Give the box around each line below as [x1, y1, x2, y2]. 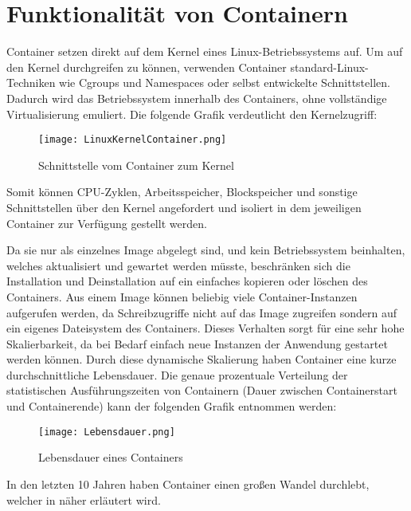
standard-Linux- [290, 58, 369, 75]
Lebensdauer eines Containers [38, 449, 183, 466]
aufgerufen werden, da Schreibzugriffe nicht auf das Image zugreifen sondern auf [6, 304, 397, 320]
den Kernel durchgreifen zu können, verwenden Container [6, 58, 287, 75]
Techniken [6, 74, 56, 91]
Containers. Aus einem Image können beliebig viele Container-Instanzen [6, 288, 358, 305]
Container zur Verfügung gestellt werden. [6, 214, 207, 231]
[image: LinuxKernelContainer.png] [38, 134, 227, 146]
